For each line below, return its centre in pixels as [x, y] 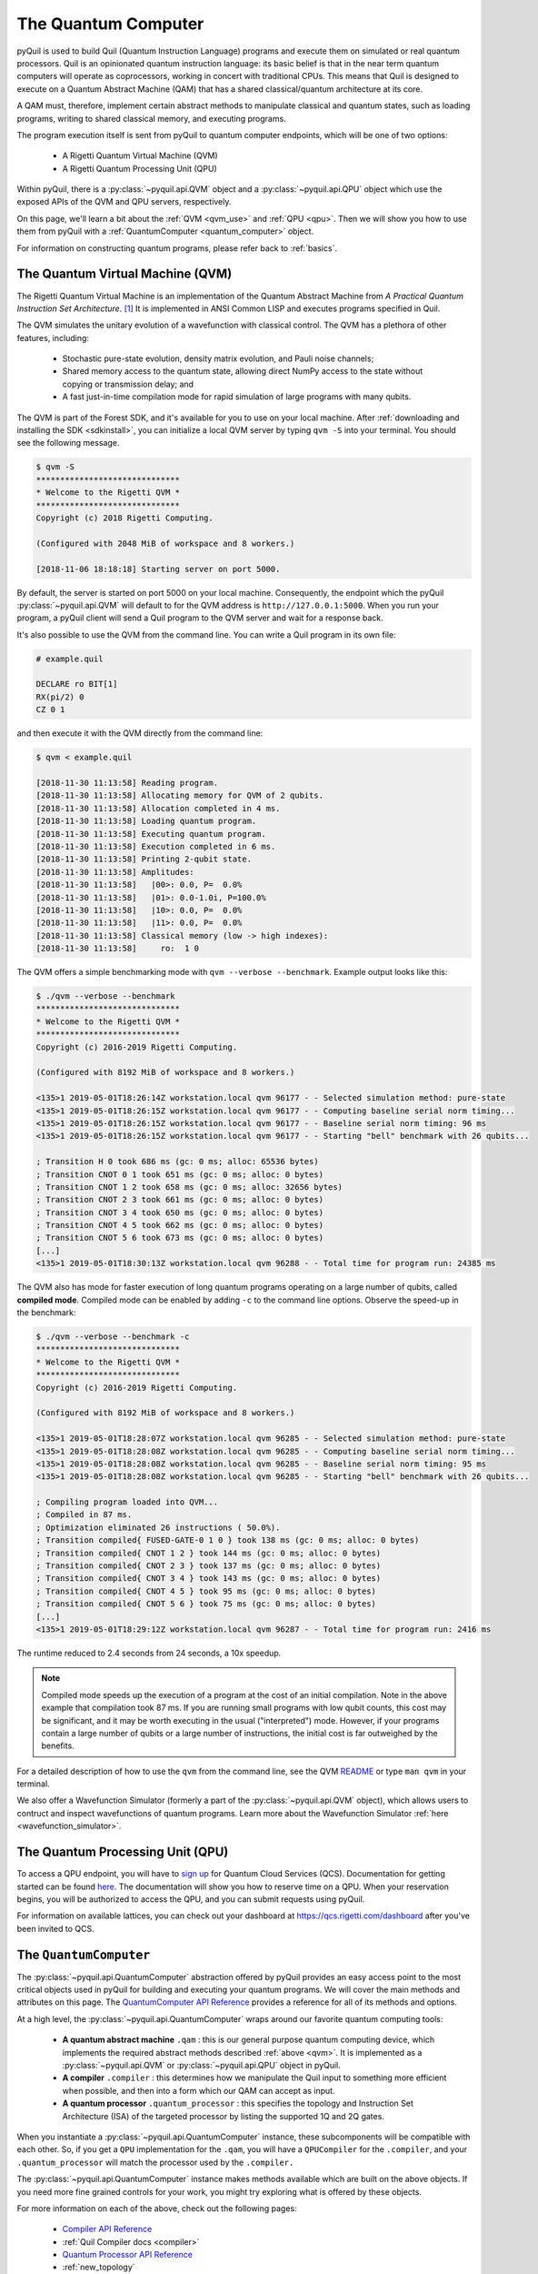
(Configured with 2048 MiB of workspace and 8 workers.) [165, 543]
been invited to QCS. [55, 1928]
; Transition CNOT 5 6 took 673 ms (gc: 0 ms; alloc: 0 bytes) [180, 1238]
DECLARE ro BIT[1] [77, 684]
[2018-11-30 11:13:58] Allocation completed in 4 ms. [158, 808]
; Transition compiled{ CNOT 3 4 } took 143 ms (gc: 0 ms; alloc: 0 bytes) [209, 1579]
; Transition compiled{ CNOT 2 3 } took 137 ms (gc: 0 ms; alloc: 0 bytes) [209, 1566]
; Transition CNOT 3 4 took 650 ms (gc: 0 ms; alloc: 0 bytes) [180, 1212]
